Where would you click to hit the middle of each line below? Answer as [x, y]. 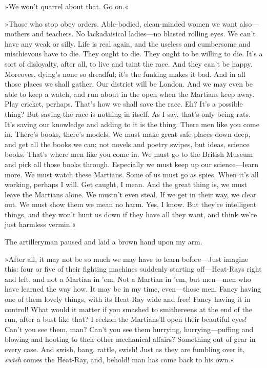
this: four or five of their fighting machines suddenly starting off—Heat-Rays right [133, 269]
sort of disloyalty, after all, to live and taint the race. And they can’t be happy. [129, 63]
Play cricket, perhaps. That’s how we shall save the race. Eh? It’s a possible [124, 104]
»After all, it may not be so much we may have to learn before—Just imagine [127, 259]
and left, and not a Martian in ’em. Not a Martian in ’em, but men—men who [128, 279]
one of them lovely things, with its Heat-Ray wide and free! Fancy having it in [128, 299]
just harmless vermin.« [40, 224]
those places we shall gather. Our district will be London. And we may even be [129, 84]
